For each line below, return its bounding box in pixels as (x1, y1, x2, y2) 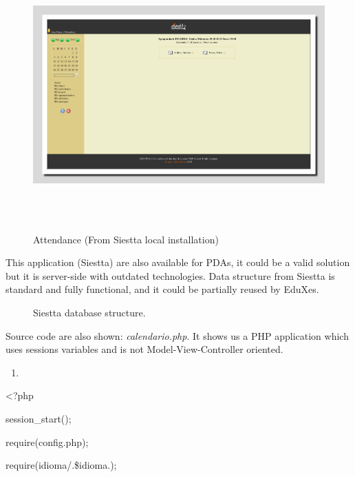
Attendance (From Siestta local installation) (33, 232, 219, 246)
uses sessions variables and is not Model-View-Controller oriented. (6, 342, 283, 356)
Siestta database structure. (33, 305, 146, 320)
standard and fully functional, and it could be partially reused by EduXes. (6, 282, 319, 296)
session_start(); (6, 411, 72, 425)
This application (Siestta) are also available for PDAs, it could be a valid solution (6, 255, 350, 270)
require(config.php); (6, 434, 89, 449)
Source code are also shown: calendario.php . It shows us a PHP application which (6, 328, 349, 343)
